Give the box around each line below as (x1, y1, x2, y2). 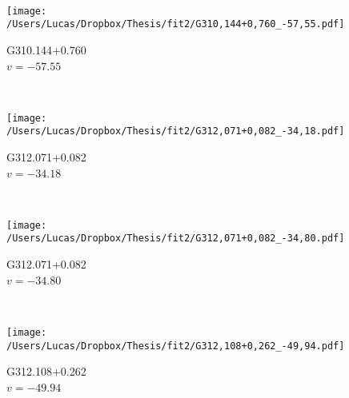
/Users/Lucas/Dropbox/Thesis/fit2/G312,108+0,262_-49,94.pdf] (6, 340, 345, 352)
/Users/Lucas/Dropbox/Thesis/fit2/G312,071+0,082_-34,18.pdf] (6, 125, 345, 137)
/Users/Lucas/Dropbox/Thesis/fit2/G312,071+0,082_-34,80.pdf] (6, 233, 345, 245)
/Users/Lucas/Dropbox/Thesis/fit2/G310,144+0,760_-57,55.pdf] (6, 18, 345, 30)
